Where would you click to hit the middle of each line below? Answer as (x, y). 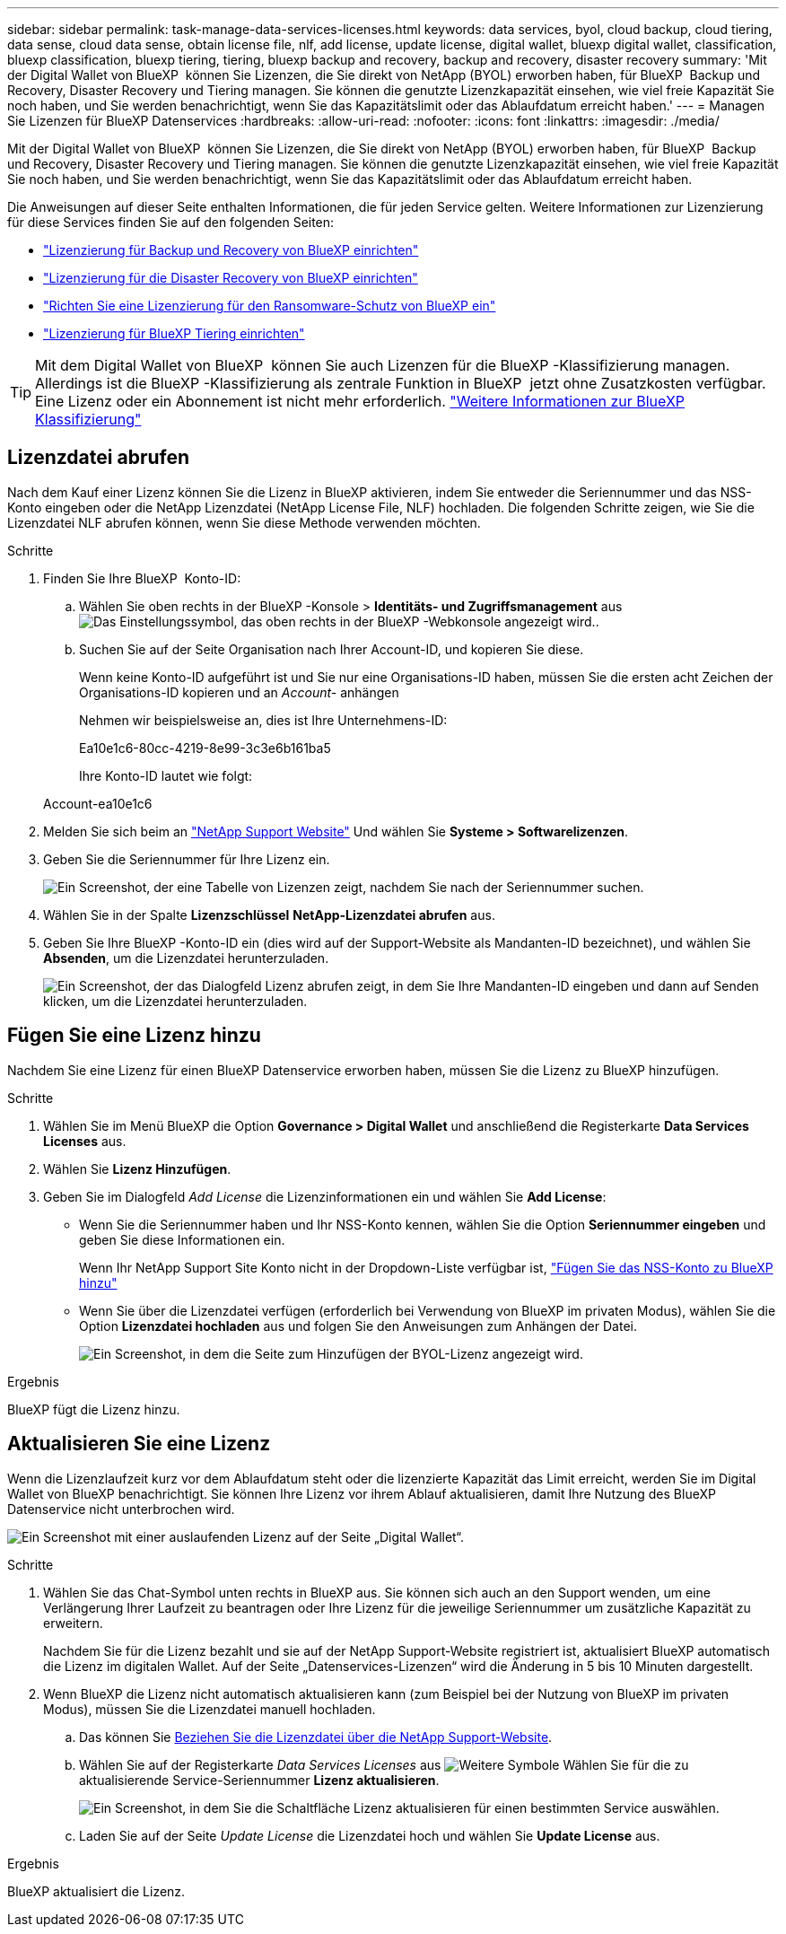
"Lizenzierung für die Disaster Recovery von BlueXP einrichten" (231, 278)
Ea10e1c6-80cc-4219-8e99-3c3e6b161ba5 (205, 748)
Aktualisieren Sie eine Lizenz (139, 1444)
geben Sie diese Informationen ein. (182, 1239)
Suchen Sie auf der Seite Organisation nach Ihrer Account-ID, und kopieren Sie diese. (332, 649)
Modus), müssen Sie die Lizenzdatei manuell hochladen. (210, 1709)
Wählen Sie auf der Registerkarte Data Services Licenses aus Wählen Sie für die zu (384, 1764)
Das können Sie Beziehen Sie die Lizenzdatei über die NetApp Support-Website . (316, 1737)
